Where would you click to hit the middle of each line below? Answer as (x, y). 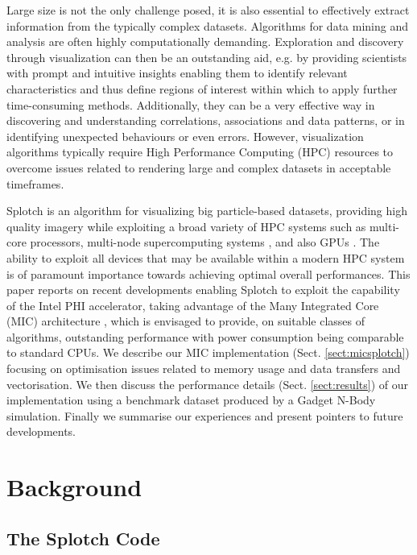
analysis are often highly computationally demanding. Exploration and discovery (205, 41)
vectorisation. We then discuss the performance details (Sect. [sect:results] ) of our (207, 384)
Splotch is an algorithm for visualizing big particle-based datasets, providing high (207, 211)
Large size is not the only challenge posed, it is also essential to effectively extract (208, 10)
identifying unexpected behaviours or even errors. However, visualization (185, 136)
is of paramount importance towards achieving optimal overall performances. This (208, 273)
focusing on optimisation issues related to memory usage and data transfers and (204, 369)
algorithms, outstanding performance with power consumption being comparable (205, 336)
